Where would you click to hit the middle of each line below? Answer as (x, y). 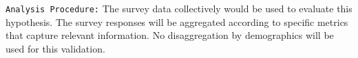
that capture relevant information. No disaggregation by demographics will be (170, 35)
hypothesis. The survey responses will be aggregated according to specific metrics (177, 21)
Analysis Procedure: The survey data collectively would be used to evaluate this (179, 8)
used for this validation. (55, 48)
